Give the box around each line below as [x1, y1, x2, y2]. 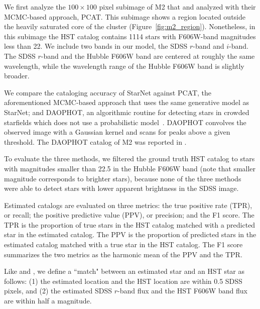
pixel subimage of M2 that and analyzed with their [99, 2, 256, 12]
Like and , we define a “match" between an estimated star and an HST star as [4, 266, 245, 276]
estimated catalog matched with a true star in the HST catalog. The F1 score [4, 239, 243, 250]
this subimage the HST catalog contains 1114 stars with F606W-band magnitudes [4, 31, 256, 41]
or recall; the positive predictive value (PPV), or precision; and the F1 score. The [4, 210, 254, 220]
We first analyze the [4, 2, 66, 12]
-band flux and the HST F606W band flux [117, 285, 247, 296]
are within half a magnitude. [4, 295, 92, 306]
